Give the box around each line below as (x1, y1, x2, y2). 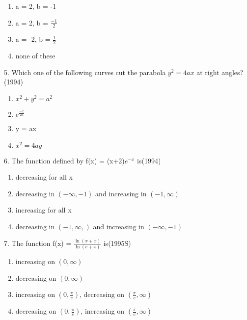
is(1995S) (103, 238, 131, 248)
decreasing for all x (15, 172, 73, 182)
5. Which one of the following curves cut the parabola (4, 67, 166, 77)
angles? (221, 67, 244, 77)
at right (196, 67, 220, 77)
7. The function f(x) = (4, 238, 72, 248)
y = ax (15, 123, 36, 133)
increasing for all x (15, 205, 72, 215)
